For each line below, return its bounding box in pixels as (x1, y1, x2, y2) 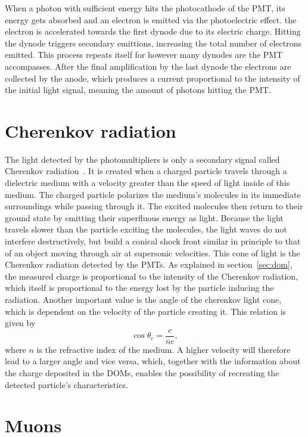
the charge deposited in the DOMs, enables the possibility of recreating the (5, 367, 279, 379)
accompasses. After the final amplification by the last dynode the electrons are (5, 60, 291, 72)
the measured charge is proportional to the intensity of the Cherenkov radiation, (5, 269, 298, 282)
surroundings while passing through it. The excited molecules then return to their (5, 200, 303, 212)
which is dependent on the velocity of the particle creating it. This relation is (5, 305, 287, 317)
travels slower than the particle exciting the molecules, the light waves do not (5, 223, 287, 235)
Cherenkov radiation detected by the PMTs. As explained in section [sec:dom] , (5, 258, 293, 271)
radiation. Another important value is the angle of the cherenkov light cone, (5, 293, 282, 305)
